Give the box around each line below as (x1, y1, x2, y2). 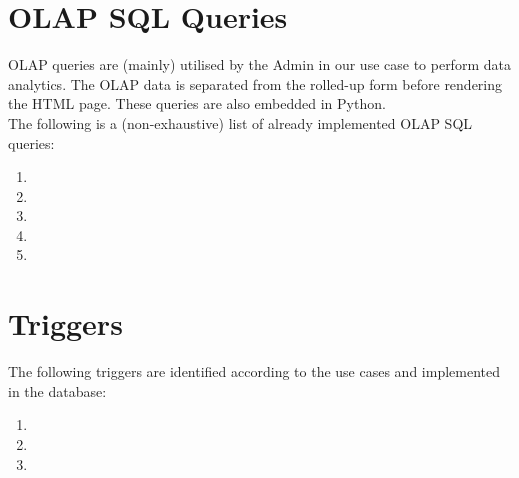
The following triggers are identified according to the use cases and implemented (8, 361, 500, 382)
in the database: (8, 380, 107, 401)
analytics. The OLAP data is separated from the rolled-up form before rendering (8, 73, 503, 94)
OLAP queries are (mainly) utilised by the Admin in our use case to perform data (8, 54, 511, 75)
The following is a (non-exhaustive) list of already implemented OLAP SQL (8, 112, 473, 133)
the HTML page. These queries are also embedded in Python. (8, 93, 386, 114)
